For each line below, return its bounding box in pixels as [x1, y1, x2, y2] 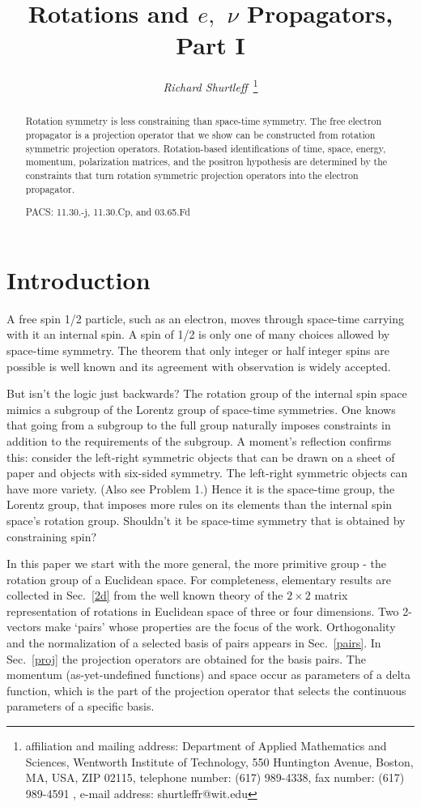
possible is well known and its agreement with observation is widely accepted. [6, 357, 391, 374]
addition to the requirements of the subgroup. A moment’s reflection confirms [6, 432, 392, 449]
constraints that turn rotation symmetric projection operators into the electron [25, 168, 359, 181]
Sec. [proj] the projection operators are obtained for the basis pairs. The [6, 650, 366, 667]
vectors [6, 618, 41, 635]
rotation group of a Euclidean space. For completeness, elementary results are [6, 570, 392, 587]
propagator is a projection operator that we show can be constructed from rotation [25, 128, 376, 142]
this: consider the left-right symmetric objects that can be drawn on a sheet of [6, 448, 395, 465]
